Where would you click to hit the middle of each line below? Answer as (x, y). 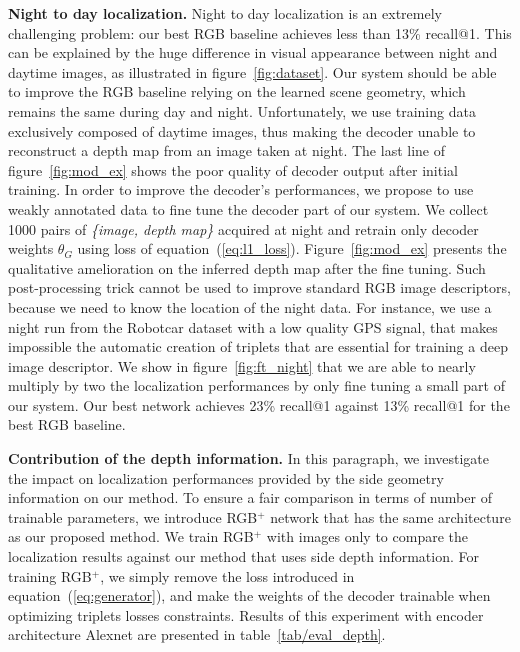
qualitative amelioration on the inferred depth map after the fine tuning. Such (247, 267)
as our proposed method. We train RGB (131, 536)
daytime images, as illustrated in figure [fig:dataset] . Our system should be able (252, 71)
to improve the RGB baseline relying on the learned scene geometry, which (237, 91)
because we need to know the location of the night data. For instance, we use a (250, 306)
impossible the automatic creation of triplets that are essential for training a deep (258, 346)
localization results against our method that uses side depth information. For (244, 556)
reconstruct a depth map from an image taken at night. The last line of (226, 150)
